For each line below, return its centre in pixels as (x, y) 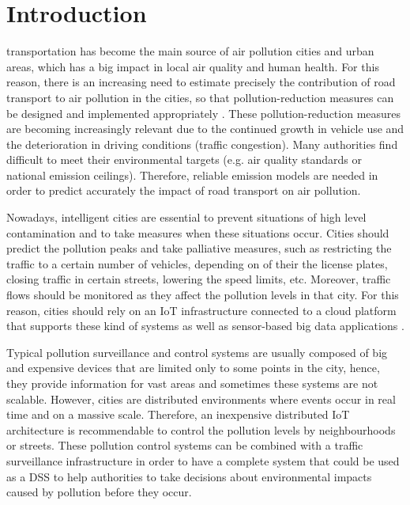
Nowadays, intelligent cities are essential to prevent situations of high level (186, 217)
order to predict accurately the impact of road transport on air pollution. (184, 190)
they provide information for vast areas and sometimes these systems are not (192, 383)
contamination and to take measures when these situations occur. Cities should (198, 232)
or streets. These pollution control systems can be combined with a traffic (185, 445)
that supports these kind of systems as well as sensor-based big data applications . (205, 326)
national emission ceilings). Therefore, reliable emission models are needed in (192, 175)
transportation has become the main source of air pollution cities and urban (190, 51)
